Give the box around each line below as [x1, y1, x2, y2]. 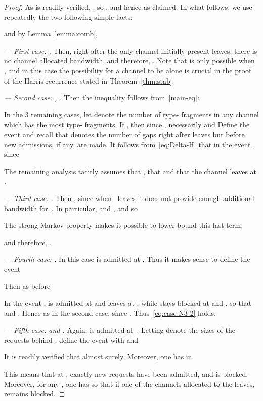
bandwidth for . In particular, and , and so [4, 203, 138, 213]
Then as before [4, 280, 51, 291]
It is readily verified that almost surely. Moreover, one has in [4, 351, 192, 362]
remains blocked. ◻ [4, 388, 65, 399]
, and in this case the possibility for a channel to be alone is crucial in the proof [4, 65, 251, 75]
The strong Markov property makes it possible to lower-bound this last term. [4, 220, 243, 230]
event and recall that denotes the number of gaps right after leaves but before [4, 129, 245, 139]
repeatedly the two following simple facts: [4, 11, 133, 22]
